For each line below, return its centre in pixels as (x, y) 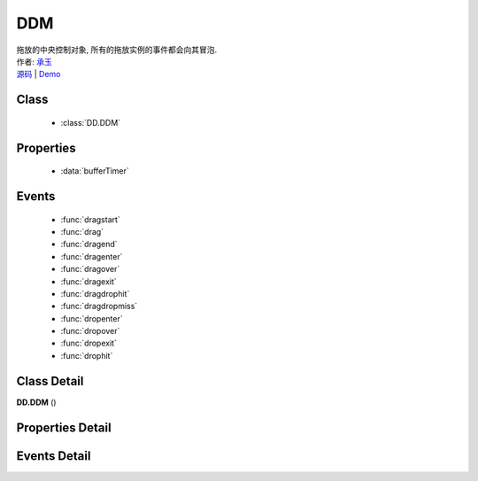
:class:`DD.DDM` (91, 122)
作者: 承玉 (34, 61)
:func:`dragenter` (92, 256)
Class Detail (50, 381)
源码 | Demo (39, 74)
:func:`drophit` (87, 355)
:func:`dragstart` (91, 219)
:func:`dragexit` (89, 281)
